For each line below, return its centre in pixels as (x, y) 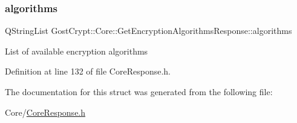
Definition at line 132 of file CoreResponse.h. (88, 71)
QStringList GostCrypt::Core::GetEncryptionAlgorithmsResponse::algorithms (148, 31)
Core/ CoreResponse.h (45, 112)
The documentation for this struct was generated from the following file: (139, 91)
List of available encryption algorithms (77, 51)
